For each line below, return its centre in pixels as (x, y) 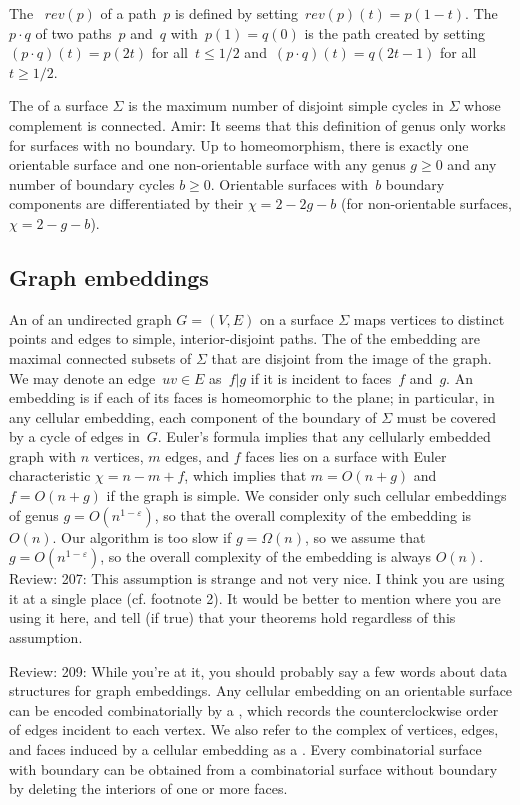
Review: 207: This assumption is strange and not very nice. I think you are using (257, 578)
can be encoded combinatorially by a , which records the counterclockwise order (254, 709)
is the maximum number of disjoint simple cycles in (286, 105)
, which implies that (245, 475)
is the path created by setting (395, 32)
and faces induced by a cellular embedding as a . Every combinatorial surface (245, 749)
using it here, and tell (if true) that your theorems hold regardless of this (232, 617)
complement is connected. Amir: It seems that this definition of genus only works (257, 124)
